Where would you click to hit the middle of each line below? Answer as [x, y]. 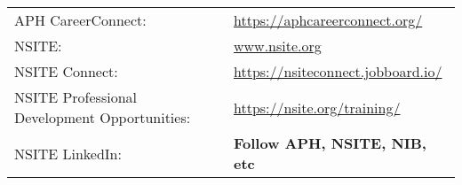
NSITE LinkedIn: [68, 153]
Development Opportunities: [103, 117]
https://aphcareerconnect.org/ [328, 20]
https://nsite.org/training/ [317, 107]
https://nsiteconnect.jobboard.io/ [338, 71]
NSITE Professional [76, 97]
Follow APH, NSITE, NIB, [330, 143]
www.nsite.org [277, 46]
